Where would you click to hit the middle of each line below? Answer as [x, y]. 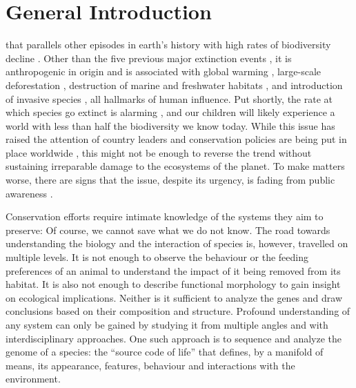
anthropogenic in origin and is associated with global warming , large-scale [164, 71]
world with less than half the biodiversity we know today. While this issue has [170, 125]
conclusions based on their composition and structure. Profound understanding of [178, 311]
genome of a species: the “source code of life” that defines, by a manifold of [165, 352]
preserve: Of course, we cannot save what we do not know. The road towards [168, 230]
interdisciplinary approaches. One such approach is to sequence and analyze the [174, 338]
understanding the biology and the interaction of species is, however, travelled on [177, 243]
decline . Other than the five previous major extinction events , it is [149, 58]
